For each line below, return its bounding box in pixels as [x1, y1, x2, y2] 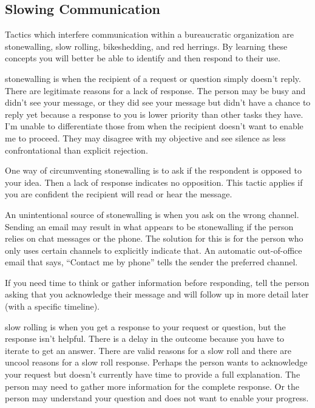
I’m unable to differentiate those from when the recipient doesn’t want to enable [5, 120, 303, 132]
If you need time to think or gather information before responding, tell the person [5, 276, 310, 288]
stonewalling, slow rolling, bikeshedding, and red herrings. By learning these [5, 39, 288, 52]
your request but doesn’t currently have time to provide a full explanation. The [5, 368, 300, 381]
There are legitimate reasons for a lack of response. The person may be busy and [5, 84, 306, 97]
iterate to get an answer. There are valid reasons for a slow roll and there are [5, 344, 291, 356]
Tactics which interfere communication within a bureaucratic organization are [5, 28, 294, 41]
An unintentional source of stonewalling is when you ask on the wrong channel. [5, 208, 299, 220]
